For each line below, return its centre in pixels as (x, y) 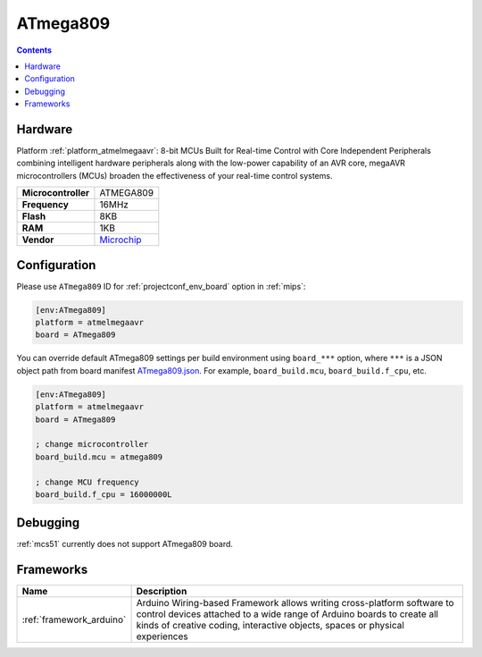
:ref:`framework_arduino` (74, 619)
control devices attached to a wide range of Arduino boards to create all (287, 614)
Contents (34, 50)
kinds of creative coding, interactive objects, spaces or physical (270, 626)
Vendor (38, 240)
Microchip (120, 240)
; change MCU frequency (87, 482)
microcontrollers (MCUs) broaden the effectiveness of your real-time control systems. (175, 175)
